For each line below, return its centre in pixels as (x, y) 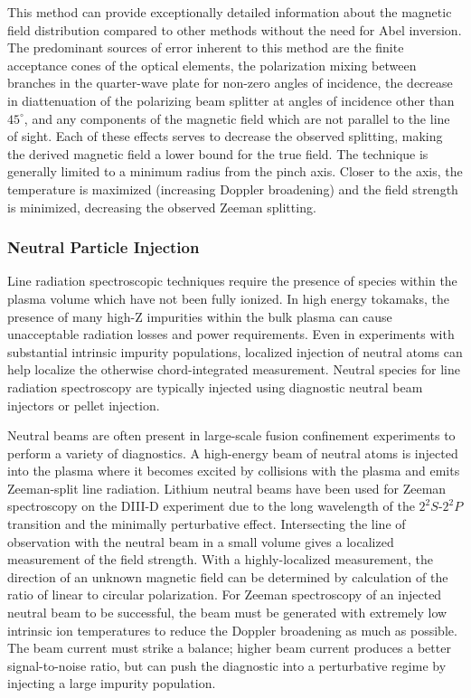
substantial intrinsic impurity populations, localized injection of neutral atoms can (235, 351)
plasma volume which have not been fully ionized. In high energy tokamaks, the (229, 298)
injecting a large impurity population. (112, 683)
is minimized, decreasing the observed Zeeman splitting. (162, 207)
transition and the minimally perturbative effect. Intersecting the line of (207, 524)
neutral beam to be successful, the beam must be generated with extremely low (227, 613)
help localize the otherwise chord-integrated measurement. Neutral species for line (234, 369)
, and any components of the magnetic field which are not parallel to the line (237, 118)
